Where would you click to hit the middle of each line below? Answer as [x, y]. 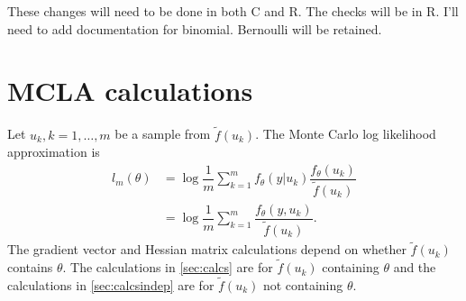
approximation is [54, 152]
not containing [303, 284]
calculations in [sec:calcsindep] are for [111, 284]
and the [415, 267]
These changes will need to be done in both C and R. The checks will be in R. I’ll [233, 11]
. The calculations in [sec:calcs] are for [168, 267]
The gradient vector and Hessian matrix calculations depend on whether [207, 249]
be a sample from [163, 134]
